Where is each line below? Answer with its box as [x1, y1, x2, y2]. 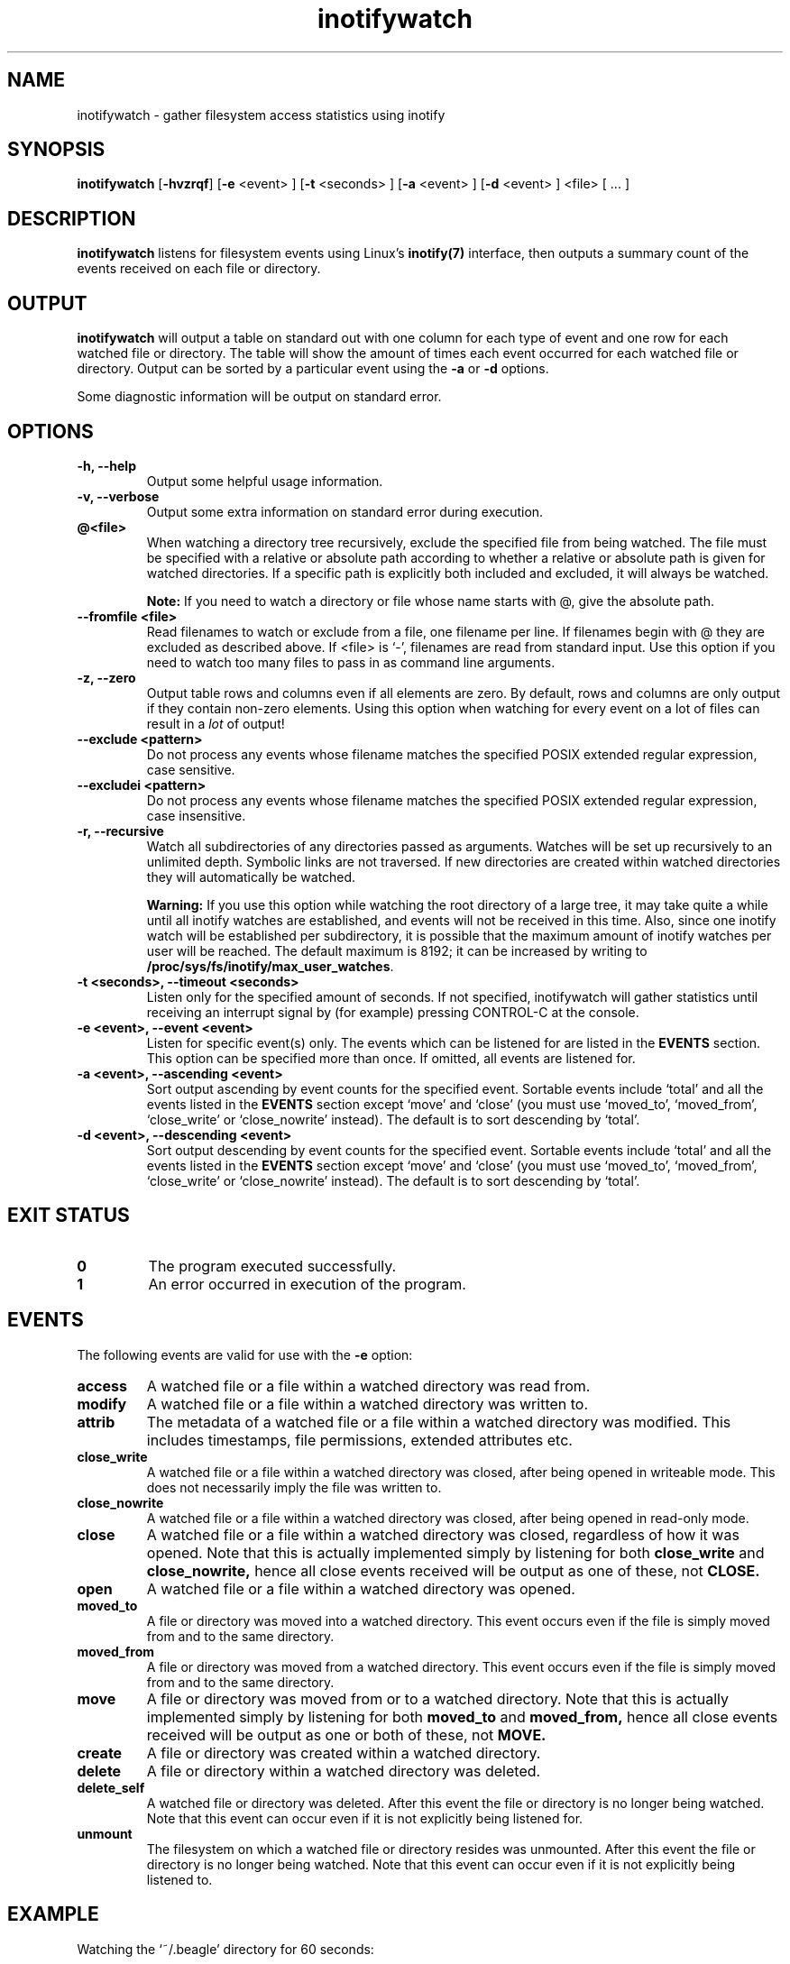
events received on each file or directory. [77, 261, 321, 277]
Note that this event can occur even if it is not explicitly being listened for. [146, 1810, 583, 1826]
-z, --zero [77, 669, 136, 685]
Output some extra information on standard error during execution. [146, 503, 544, 519]
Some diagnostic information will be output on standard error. [77, 389, 442, 405]
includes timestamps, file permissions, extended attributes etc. [146, 1430, 573, 1449]
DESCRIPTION [7, 206, 136, 230]
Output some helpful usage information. [146, 473, 383, 489]
